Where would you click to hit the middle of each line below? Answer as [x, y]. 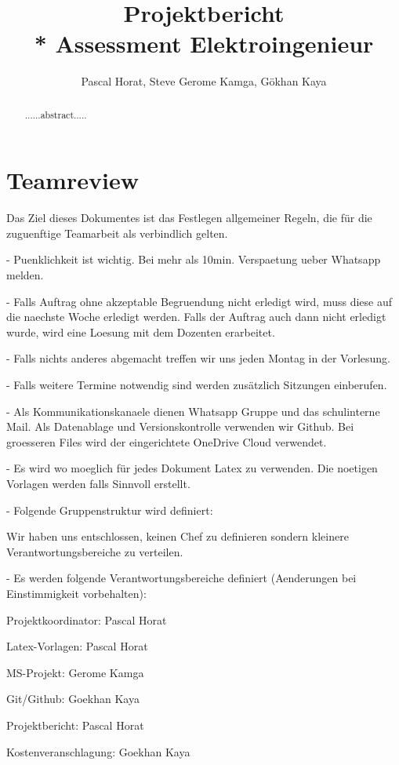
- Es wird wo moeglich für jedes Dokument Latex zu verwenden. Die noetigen [192, 468]
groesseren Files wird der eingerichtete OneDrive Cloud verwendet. [167, 441]
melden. [25, 275]
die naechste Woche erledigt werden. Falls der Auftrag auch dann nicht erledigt [196, 317]
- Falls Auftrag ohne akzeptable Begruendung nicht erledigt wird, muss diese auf [199, 301]
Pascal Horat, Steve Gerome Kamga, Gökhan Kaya [204, 81]
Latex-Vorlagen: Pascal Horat [77, 646]
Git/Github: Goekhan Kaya [73, 699]
